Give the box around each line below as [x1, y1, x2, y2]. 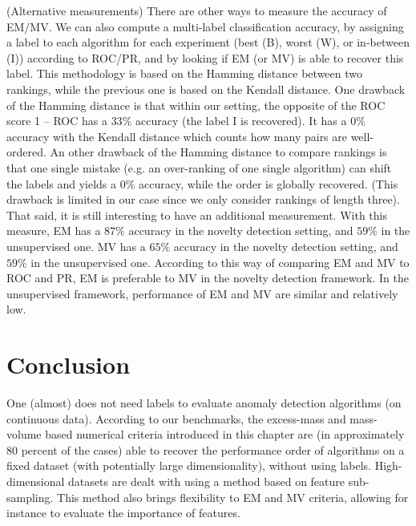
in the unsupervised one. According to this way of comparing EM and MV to [30, 253, 410, 270]
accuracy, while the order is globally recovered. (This [139, 175, 398, 192]
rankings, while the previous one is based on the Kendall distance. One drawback [6, 80, 406, 97]
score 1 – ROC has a [6, 112, 107, 129]
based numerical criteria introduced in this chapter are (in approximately [45, 426, 405, 443]
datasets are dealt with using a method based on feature [68, 472, 345, 489]
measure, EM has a [6, 222, 101, 239]
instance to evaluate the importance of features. [6, 504, 240, 521]
